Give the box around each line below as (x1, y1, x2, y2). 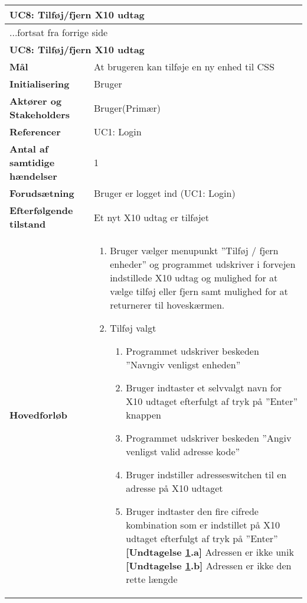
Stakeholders (9, 108, 70, 121)
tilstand (9, 217, 46, 231)
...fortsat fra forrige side (9, 25, 108, 39)
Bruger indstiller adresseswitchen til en (126, 468, 287, 481)
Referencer (9, 125, 61, 138)
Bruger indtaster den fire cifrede (126, 504, 259, 518)
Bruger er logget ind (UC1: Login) (93, 186, 236, 200)
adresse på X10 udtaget (126, 481, 223, 495)
